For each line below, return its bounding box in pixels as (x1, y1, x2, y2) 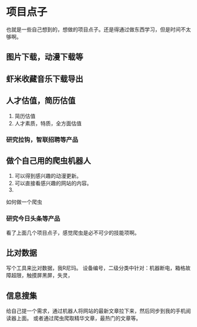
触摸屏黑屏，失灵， (26, 272, 73, 279)
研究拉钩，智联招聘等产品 (6, 136, 79, 144)
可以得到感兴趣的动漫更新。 (14, 173, 82, 180)
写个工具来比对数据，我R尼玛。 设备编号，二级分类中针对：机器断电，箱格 (6, 265, 186, 272)
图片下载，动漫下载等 (6, 52, 83, 62)
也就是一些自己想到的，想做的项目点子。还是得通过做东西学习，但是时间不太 (6, 26, 191, 33)
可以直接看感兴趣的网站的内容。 (14, 180, 92, 187)
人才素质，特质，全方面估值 (14, 120, 82, 127)
